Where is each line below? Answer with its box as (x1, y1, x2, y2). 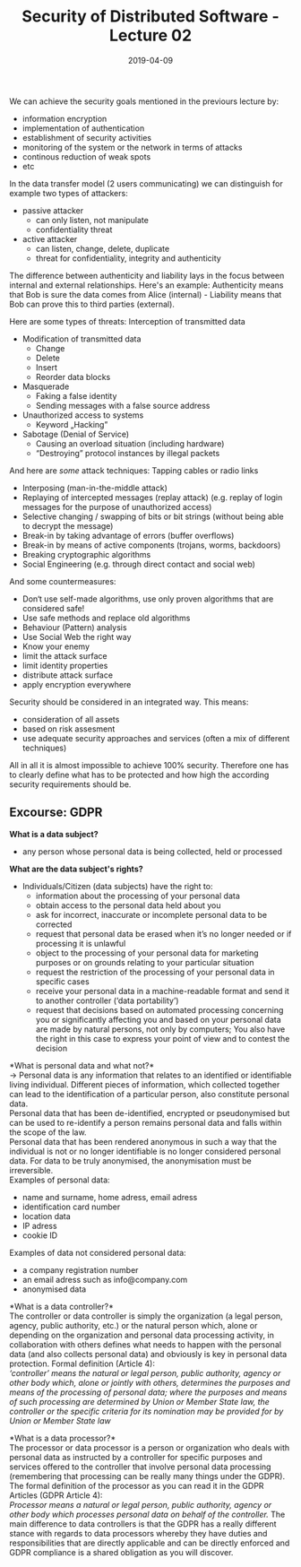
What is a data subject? (9, 828, 99, 839)
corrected (35, 919, 73, 930)
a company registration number (21, 1264, 139, 1275)
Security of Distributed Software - (21, 6, 279, 27)
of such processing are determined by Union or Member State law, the (9, 1396, 271, 1407)
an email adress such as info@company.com (21, 1274, 188, 1285)
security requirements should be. (9, 778, 132, 790)
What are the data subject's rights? (9, 863, 143, 874)
